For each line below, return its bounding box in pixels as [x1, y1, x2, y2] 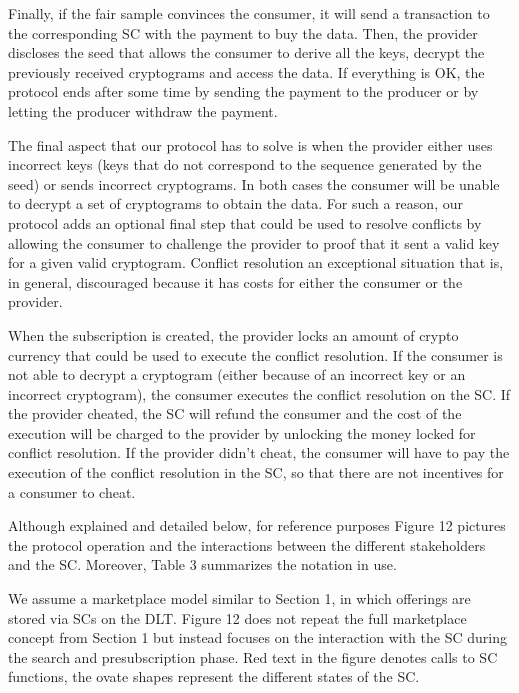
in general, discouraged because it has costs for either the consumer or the [8, 271, 463, 292]
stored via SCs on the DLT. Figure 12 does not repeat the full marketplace [8, 607, 467, 628]
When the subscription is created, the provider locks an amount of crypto [8, 324, 459, 345]
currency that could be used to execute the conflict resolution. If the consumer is [8, 344, 503, 365]
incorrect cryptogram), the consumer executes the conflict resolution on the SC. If [8, 383, 511, 404]
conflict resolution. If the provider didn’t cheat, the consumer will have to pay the [8, 442, 510, 463]
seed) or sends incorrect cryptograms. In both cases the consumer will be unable [8, 173, 500, 194]
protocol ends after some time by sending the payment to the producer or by [8, 81, 479, 102]
